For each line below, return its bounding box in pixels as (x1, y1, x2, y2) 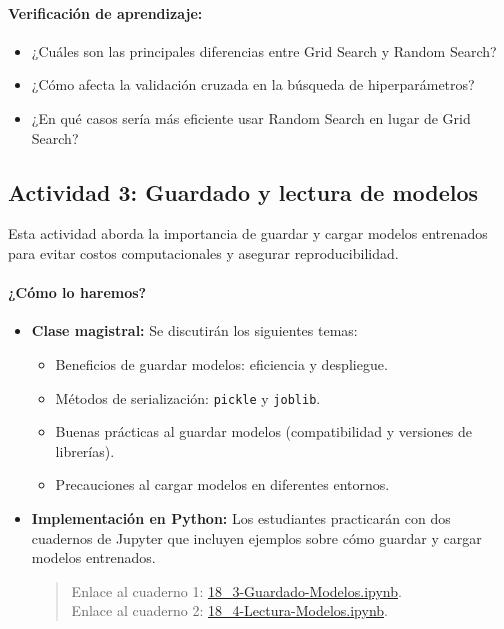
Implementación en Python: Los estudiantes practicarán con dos (31, 507, 451, 528)
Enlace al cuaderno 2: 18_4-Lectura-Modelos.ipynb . (71, 600, 388, 621)
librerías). (55, 440, 115, 461)
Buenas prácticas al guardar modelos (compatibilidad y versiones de (55, 421, 473, 442)
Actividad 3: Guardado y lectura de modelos (8, 176, 479, 207)
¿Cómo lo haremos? (8, 282, 147, 303)
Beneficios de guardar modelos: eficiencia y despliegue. (55, 353, 388, 374)
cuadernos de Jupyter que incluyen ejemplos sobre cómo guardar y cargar (31, 527, 482, 548)
